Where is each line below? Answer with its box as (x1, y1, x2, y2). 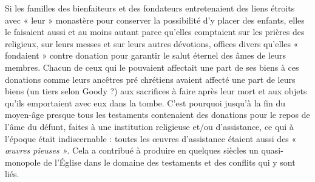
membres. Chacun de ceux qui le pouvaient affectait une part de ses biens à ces (5, 60, 299, 73)
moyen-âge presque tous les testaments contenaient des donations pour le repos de (5, 108, 310, 121)
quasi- (261, 144, 283, 157)
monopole (5, 155, 41, 168)
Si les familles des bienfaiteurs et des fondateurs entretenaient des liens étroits (5, 2, 295, 14)
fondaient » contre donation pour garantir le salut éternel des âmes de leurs (5, 49, 286, 62)
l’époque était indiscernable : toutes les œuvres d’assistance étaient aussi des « (5, 132, 297, 145)
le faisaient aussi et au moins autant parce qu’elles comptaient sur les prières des (5, 25, 305, 38)
